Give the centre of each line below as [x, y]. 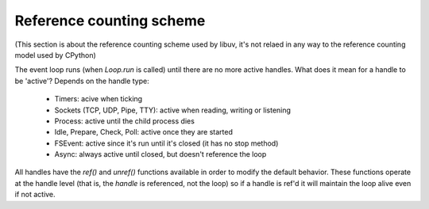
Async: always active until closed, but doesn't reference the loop [160, 154]
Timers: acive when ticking [99, 99]
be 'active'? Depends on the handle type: [82, 81]
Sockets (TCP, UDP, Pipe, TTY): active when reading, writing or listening [173, 110]
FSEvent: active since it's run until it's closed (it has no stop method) [166, 143]
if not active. [35, 195]
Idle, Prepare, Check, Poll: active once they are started [144, 132]
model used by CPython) [56, 55]
